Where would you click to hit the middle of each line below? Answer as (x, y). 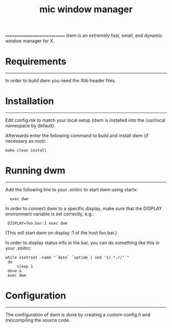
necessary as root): (26, 141)
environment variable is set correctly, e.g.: (50, 214)
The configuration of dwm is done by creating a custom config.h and (78, 314)
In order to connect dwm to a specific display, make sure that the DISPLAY (84, 209)
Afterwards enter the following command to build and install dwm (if (77, 136)
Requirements (36, 62)
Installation (30, 101)
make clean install (26, 150)
